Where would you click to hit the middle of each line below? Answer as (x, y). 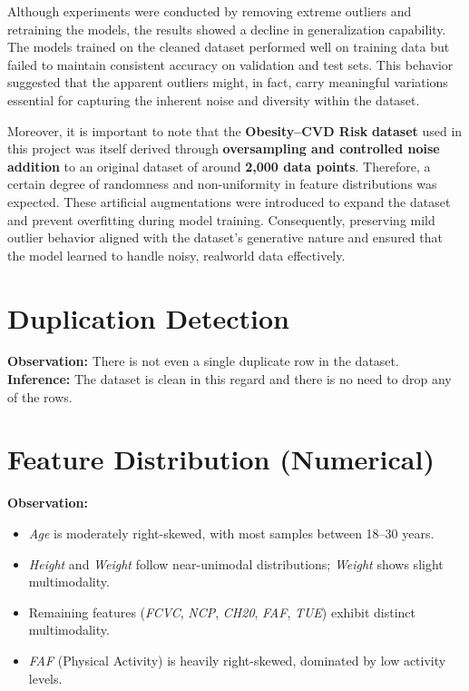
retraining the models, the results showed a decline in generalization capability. (227, 29)
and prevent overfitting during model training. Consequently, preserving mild (221, 219)
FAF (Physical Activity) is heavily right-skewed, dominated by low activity (237, 660)
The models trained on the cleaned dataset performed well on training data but (229, 47)
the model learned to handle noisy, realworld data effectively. (176, 255)
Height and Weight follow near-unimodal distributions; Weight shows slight (236, 563)
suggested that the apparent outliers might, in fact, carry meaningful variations (228, 82)
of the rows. (40, 396)
